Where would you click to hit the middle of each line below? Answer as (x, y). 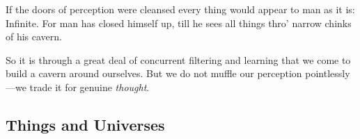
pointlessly (328, 73)
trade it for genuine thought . (89, 87)
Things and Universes (85, 124)
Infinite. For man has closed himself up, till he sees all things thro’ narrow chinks (179, 23)
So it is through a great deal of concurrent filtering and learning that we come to (178, 59)
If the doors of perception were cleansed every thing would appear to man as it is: (180, 9)
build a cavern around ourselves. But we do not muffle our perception (154, 73)
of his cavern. (34, 36)
